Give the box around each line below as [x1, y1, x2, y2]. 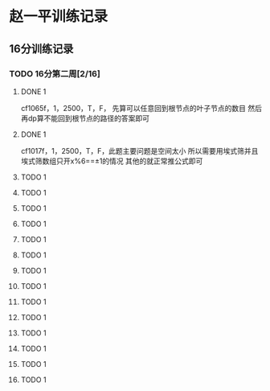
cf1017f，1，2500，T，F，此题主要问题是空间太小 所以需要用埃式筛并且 [20, 146, 259, 155]
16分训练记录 [9, 42, 74, 56]
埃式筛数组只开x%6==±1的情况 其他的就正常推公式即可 [20, 156, 203, 166]
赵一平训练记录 [9, 7, 108, 26]
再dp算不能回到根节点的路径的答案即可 [20, 113, 149, 123]
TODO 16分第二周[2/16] [9, 68, 101, 79]
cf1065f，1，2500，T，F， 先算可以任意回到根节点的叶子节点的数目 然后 [20, 103, 263, 113]
